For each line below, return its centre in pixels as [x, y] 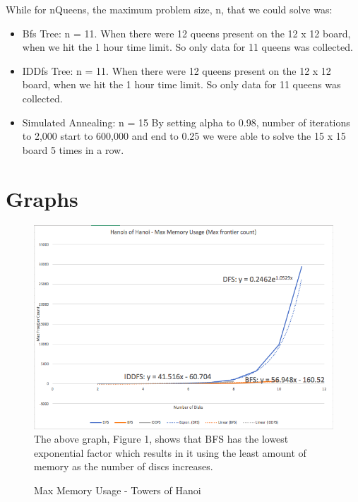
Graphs [42, 198]
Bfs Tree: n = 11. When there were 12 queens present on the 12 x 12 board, [186, 33]
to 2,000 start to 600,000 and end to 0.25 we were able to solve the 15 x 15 [184, 136]
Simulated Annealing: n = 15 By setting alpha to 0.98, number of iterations [186, 122]
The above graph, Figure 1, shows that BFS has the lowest [161, 439]
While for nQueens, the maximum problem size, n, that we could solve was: [169, 9]
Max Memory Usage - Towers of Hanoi [118, 490]
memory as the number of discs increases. [124, 466]
